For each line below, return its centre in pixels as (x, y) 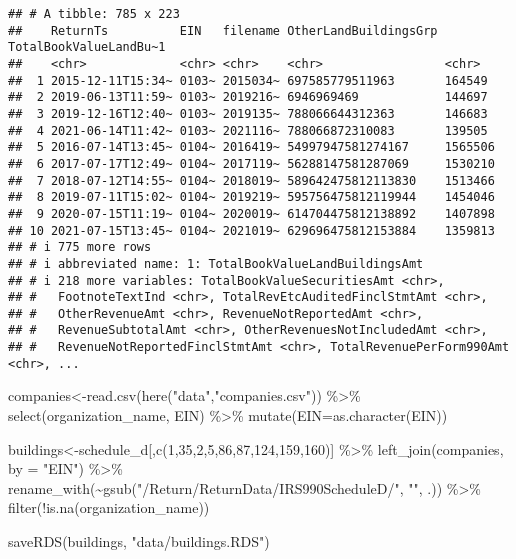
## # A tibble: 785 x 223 (94, 14)
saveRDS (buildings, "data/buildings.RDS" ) (139, 541)
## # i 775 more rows (80, 247)
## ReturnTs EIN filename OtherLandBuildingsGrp (223, 30)
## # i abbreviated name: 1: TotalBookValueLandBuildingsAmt (216, 263)
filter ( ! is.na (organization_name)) (109, 507)
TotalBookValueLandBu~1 (87, 47)
